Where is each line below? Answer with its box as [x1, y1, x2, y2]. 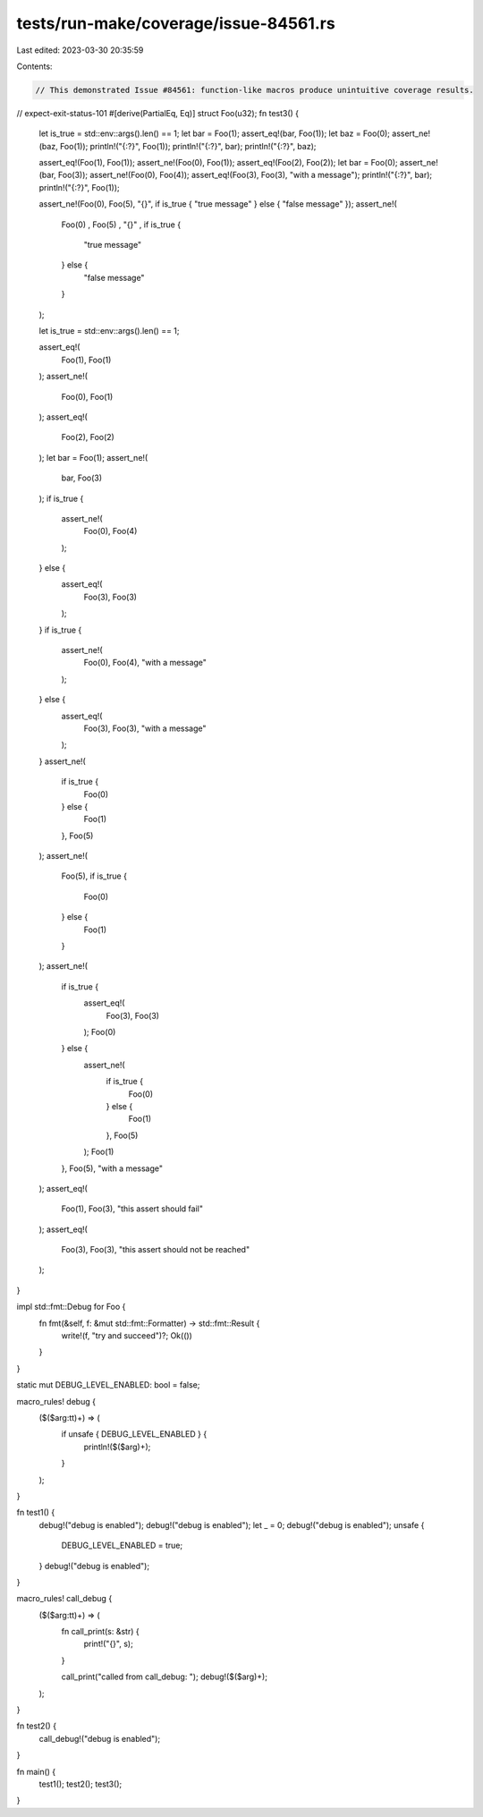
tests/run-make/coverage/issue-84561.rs [16, 13, 335, 33]
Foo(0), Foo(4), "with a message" [83, 658, 208, 668]
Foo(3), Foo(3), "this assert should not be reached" [61, 1244, 250, 1255]
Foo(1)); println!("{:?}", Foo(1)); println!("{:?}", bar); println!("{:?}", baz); [59, 140, 317, 151]
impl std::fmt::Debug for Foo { [16, 1302, 126, 1312]
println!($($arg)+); [83, 1441, 151, 1452]
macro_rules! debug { [16, 1396, 96, 1406]
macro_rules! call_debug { [16, 1593, 113, 1604]
